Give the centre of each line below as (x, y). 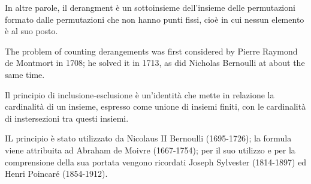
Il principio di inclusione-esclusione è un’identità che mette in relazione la (140, 94)
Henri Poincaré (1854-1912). (56, 174)
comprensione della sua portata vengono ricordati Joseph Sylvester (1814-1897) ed (156, 162)
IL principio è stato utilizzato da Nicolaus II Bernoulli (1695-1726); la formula (148, 138)
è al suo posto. (31, 31)
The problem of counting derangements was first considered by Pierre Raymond (151, 51)
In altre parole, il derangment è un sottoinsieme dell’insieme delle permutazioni (150, 7)
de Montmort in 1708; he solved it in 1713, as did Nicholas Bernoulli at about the (155, 63)
